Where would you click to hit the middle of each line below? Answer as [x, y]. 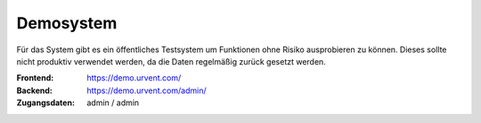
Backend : [35, 90]
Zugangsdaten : [46, 103]
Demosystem [67, 23]
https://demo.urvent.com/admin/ [147, 90]
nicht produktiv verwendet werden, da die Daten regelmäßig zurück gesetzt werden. [171, 61]
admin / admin [113, 103]
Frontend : [35, 78]
